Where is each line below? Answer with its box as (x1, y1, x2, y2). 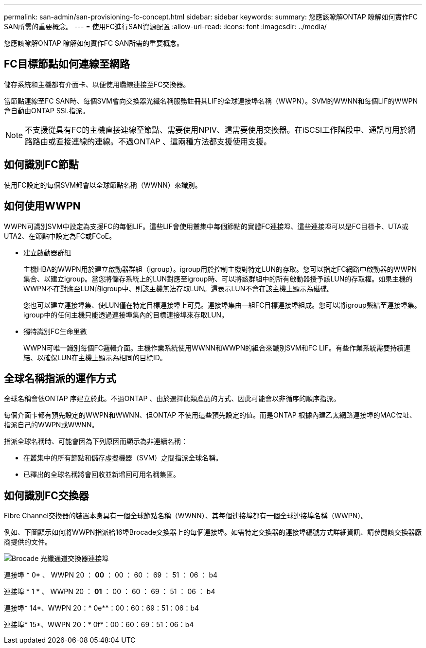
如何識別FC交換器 (4, 489, 89, 502)
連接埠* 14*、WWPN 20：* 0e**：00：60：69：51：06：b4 (4, 604, 199, 613)
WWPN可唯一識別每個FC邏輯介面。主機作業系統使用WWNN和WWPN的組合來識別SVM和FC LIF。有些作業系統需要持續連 (23, 343, 411, 352)
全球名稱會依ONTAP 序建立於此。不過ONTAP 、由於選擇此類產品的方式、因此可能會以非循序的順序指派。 (4, 394, 340, 403)
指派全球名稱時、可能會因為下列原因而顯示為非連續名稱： (4, 437, 188, 446)
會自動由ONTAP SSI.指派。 (4, 106, 89, 115)
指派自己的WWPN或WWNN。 (4, 420, 99, 429)
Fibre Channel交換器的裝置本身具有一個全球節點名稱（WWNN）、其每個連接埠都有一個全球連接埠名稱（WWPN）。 (4, 511, 368, 520)
